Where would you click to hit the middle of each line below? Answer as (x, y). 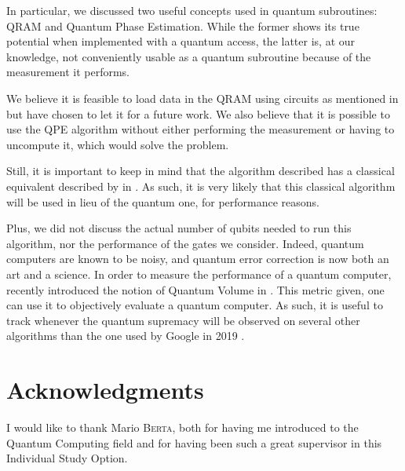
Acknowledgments (105, 390)
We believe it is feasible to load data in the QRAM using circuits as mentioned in (202, 98)
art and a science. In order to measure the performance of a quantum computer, (199, 274)
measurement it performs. (68, 72)
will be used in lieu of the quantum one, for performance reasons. (163, 201)
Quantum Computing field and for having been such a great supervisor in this (194, 442)
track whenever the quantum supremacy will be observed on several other (183, 320)
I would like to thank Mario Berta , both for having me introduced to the (182, 427)
